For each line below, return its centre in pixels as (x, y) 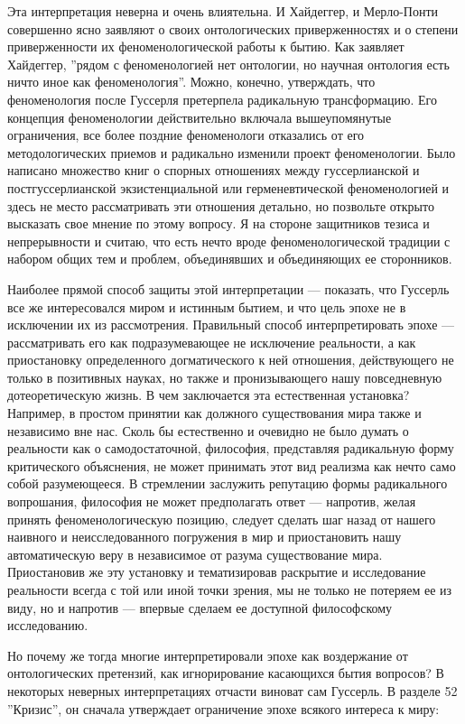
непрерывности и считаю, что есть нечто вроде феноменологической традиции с (229, 241)
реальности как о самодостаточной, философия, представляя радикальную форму (231, 448)
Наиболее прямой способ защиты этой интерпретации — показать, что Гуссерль (228, 288)
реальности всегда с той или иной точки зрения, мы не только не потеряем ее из (230, 589)
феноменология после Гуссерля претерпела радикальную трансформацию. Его (222, 99)
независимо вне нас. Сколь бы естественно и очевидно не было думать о (208, 430)
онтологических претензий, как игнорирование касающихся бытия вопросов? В (226, 673)
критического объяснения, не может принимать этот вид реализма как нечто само (232, 465)
